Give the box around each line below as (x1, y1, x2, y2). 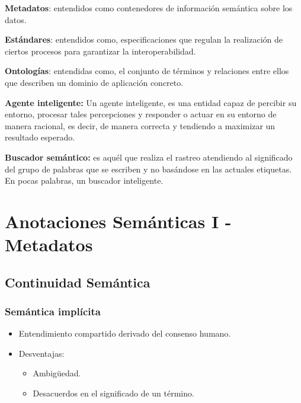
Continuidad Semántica (5, 273, 150, 291)
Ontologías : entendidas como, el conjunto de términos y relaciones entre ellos (5, 65, 289, 77)
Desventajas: (18, 347, 65, 359)
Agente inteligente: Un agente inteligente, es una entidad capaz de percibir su (5, 96, 297, 108)
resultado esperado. (5, 131, 75, 143)
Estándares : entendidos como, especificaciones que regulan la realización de (5, 33, 283, 46)
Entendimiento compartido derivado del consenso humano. (18, 327, 231, 340)
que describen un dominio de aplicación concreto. (5, 76, 184, 88)
